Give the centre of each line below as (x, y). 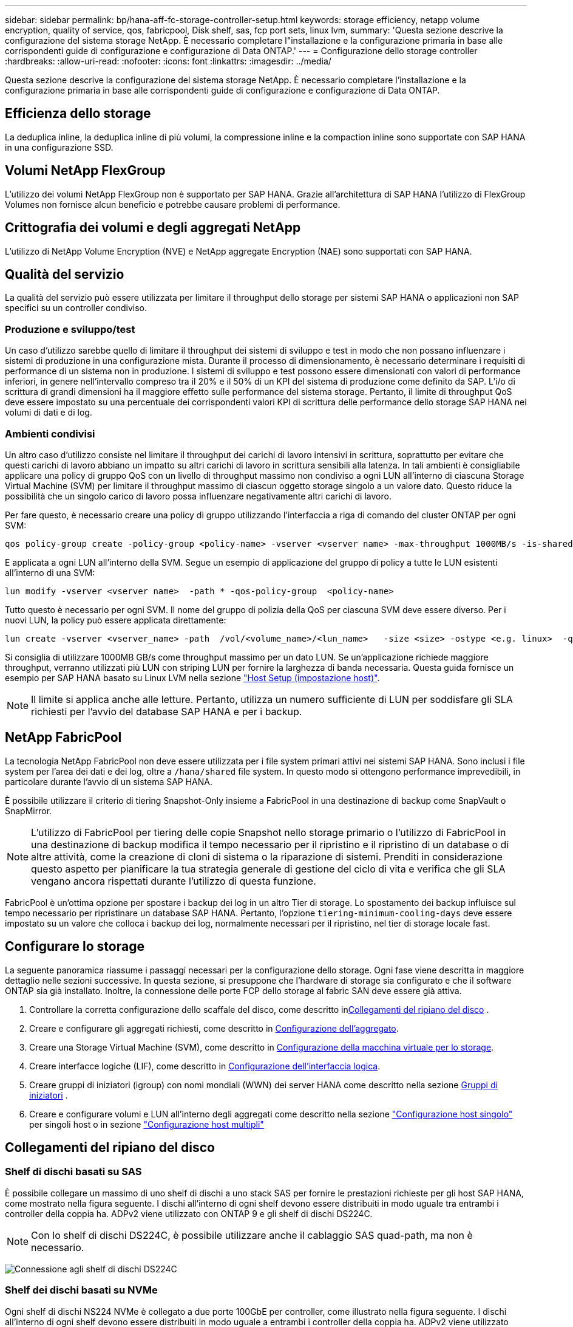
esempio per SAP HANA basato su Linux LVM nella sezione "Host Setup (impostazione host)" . (192, 677)
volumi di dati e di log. (49, 413)
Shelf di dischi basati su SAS (73, 1172)
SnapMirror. (29, 811)
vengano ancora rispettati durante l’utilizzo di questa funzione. (174, 881)
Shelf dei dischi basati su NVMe (81, 1290)
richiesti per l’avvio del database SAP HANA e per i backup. (167, 711)
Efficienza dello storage (78, 114)
